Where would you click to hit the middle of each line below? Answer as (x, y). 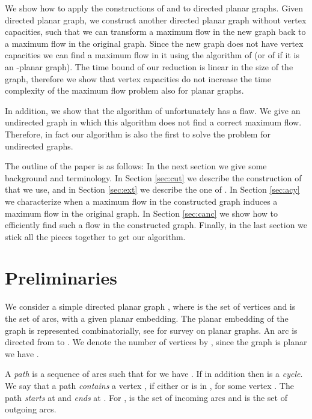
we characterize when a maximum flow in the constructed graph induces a (141, 201)
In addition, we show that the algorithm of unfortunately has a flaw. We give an (153, 110)
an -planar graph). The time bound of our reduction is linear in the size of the (149, 66)
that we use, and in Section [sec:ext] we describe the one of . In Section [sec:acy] (152, 189)
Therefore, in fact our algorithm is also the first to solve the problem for (138, 134)
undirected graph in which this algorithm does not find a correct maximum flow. (153, 122)
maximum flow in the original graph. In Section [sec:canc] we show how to (142, 213)
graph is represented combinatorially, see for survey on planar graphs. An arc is (151, 330)
